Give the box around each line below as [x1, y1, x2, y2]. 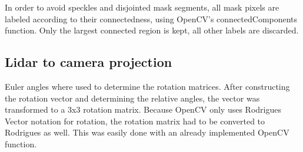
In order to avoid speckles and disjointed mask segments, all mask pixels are [5, 1, 279, 13]
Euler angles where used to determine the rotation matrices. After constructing [5, 80, 290, 92]
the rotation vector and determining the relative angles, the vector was [5, 92, 260, 104]
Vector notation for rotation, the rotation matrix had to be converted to [5, 114, 265, 127]
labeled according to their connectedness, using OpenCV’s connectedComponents [5, 12, 298, 25]
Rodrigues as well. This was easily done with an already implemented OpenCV [5, 126, 289, 139]
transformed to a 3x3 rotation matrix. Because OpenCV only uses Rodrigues [5, 103, 281, 116]
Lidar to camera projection [5, 53, 172, 71]
